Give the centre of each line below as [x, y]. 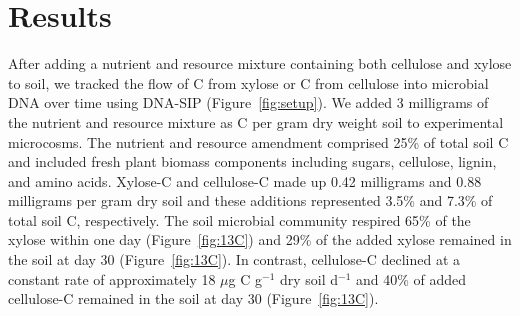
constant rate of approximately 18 [112, 278]
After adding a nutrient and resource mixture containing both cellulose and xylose [260, 63]
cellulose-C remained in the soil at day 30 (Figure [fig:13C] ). [193, 298]
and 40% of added [411, 278]
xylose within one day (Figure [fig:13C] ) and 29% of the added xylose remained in [260, 239]
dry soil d [309, 278]
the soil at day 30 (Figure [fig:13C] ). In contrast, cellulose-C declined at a [234, 259]
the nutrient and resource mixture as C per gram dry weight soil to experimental [256, 121]
